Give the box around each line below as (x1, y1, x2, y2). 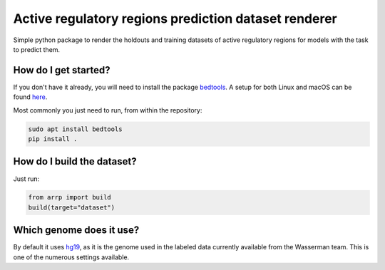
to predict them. (13, 45, 61, 53)
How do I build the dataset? (13, 155, 137, 167)
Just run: (13, 175, 40, 183)
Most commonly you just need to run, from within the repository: (13, 105, 202, 114)
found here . (13, 93, 48, 101)
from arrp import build (28, 193, 112, 202)
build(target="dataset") (28, 203, 115, 212)
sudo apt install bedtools (28, 125, 123, 133)
